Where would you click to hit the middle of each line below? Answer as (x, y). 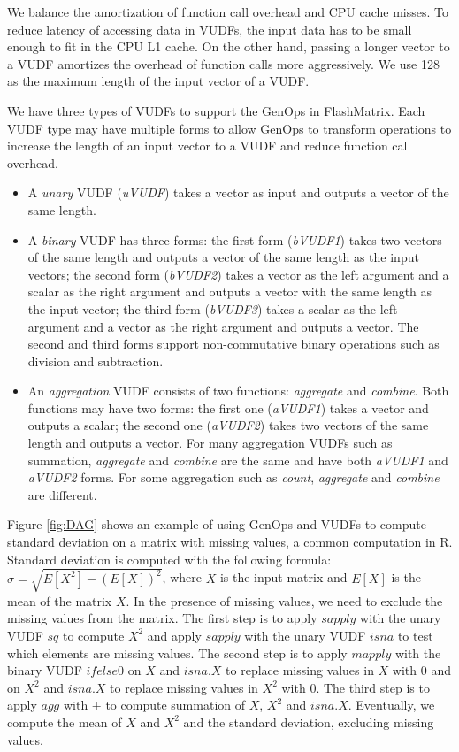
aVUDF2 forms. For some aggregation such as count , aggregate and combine (233, 477)
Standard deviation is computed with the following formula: (169, 559)
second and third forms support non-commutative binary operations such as (233, 344)
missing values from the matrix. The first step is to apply (162, 618)
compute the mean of (65, 721)
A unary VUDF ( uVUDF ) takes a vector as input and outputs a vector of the (238, 192)
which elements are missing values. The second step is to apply (177, 652)
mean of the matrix (60, 600)
